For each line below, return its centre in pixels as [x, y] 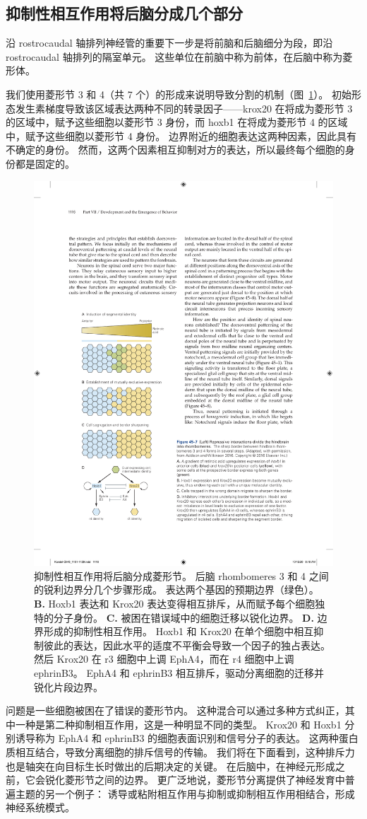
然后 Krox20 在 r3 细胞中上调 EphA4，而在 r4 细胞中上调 [164, 659]
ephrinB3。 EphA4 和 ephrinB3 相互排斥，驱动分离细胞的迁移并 [179, 673]
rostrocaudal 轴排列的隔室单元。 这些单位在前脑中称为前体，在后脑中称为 [174, 56]
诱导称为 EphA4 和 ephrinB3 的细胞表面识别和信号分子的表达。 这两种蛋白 [187, 738]
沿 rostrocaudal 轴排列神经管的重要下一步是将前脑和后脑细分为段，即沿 [169, 43]
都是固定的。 [45, 163]
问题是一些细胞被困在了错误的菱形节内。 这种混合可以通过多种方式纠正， [175, 710]
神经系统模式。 [40, 807]
